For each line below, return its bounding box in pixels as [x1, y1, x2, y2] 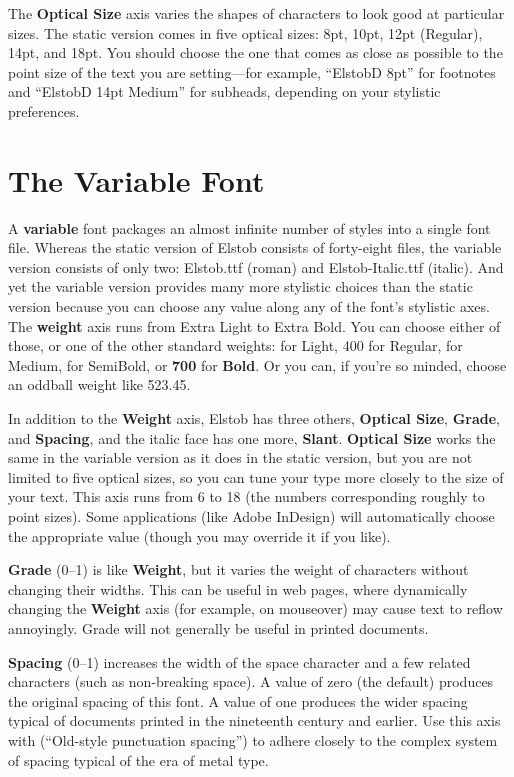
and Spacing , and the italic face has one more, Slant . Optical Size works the [8, 427, 496, 448]
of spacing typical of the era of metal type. [8, 749, 269, 770]
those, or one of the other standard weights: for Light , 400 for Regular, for [8, 335, 463, 356]
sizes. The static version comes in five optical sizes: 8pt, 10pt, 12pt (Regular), [8, 22, 483, 43]
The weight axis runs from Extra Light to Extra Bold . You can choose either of [8, 315, 501, 336]
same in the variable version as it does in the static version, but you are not [8, 447, 473, 468]
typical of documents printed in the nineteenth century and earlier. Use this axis [8, 710, 501, 731]
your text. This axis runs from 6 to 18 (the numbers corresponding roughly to [8, 486, 485, 507]
